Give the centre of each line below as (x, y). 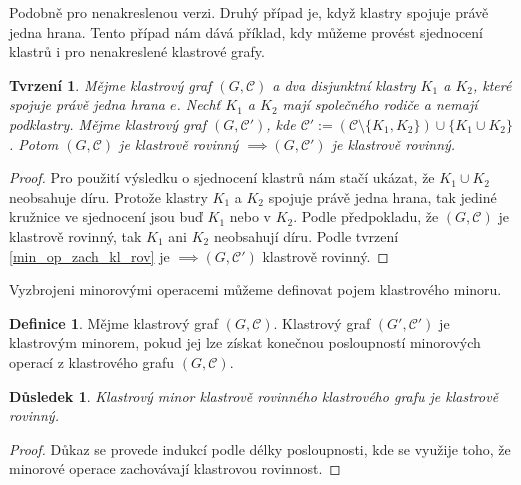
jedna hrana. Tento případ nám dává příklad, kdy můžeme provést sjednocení (246, 31)
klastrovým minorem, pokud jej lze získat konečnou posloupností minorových (245, 342)
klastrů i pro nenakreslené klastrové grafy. (137, 51)
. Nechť (198, 104)
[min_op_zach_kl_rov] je (89, 255)
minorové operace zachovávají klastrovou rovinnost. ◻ (175, 468)
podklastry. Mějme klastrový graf (108, 123)
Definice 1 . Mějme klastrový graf (114, 322)
